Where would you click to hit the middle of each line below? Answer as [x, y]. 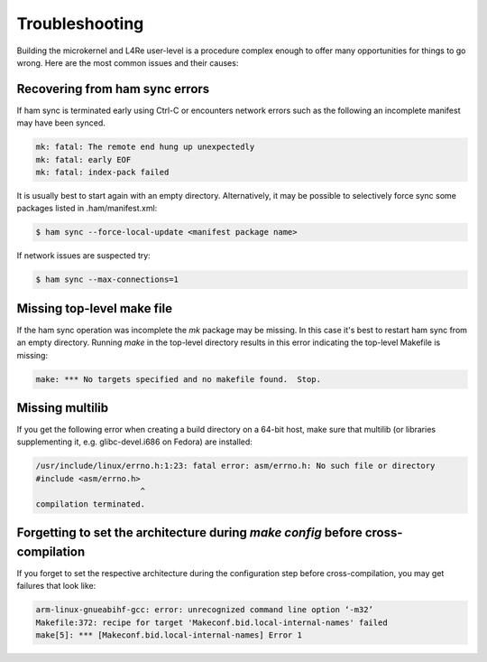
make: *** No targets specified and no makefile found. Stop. [179, 379]
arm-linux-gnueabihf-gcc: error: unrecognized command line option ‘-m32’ [205, 610]
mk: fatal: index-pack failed [102, 172]
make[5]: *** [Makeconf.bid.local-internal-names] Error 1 [169, 635]
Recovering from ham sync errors [113, 89]
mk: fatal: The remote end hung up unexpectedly [145, 147]
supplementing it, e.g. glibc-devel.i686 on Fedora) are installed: [134, 442]
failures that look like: [56, 586]
